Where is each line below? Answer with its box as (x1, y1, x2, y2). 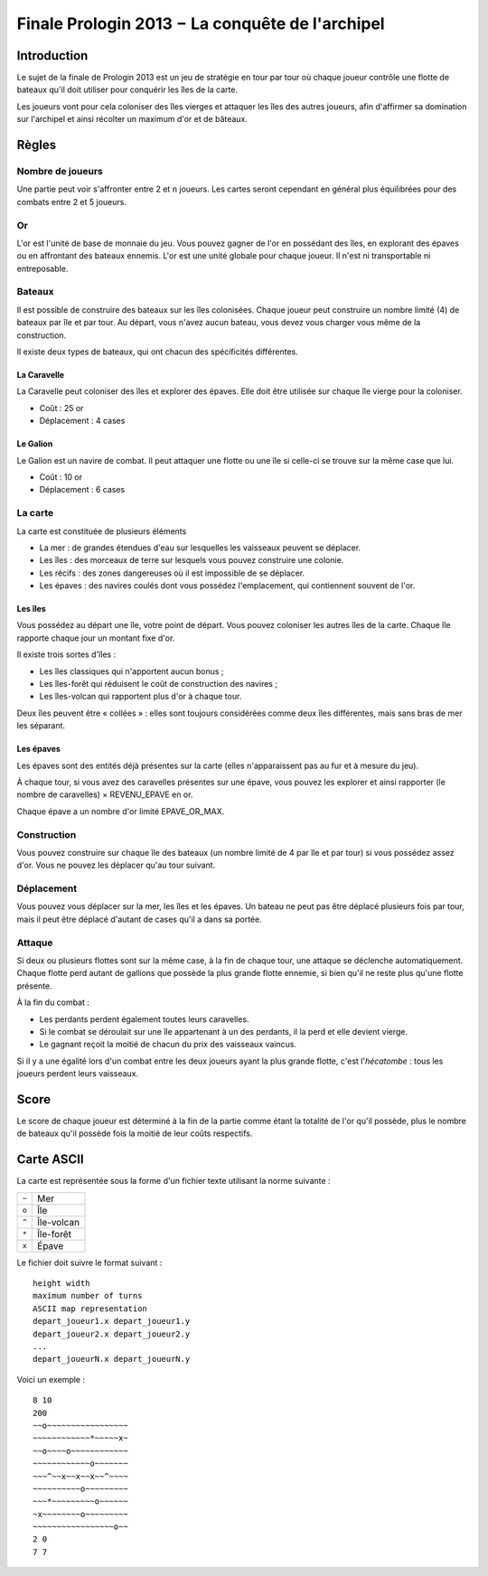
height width (33, 1279, 90, 1289)
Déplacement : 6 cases (39, 484, 126, 495)
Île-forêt (37, 1227, 72, 1240)
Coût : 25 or (39, 402, 84, 413)
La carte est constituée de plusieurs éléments (16, 525, 187, 537)
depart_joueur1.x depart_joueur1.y (33, 1316, 191, 1327)
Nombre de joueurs (16, 165, 103, 178)
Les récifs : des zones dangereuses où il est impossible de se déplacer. (39, 568, 305, 578)
